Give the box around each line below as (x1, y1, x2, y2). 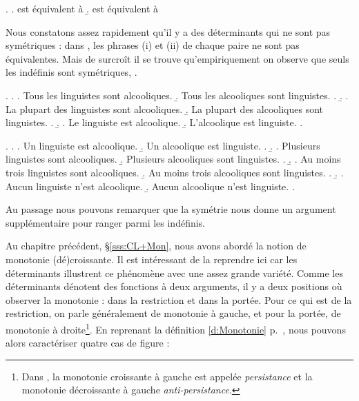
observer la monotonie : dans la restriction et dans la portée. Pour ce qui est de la (6, 292, 352, 307)
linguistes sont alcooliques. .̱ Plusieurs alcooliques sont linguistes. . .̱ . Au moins (6, 152, 341, 166)
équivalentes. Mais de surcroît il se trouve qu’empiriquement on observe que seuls (6, 51, 349, 65)
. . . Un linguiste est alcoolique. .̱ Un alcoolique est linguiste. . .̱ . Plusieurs (6, 138, 320, 152)
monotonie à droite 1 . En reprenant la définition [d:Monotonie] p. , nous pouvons (6, 320, 346, 336)
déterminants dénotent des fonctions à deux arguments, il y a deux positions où (6, 279, 342, 294)
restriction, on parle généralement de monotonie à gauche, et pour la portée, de (6, 306, 341, 320)
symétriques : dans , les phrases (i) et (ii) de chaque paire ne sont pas (6, 38, 300, 52)
